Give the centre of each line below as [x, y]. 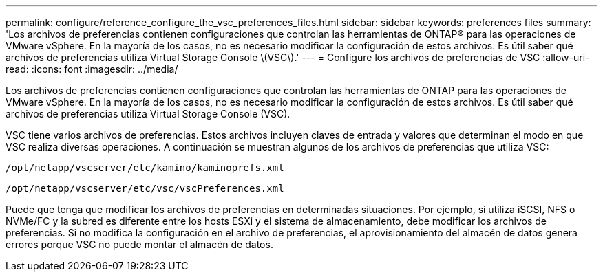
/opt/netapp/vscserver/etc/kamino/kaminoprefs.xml [145, 168]
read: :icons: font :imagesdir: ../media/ [92, 69]
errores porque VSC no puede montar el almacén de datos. [139, 244]
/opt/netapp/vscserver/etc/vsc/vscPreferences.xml [145, 188]
